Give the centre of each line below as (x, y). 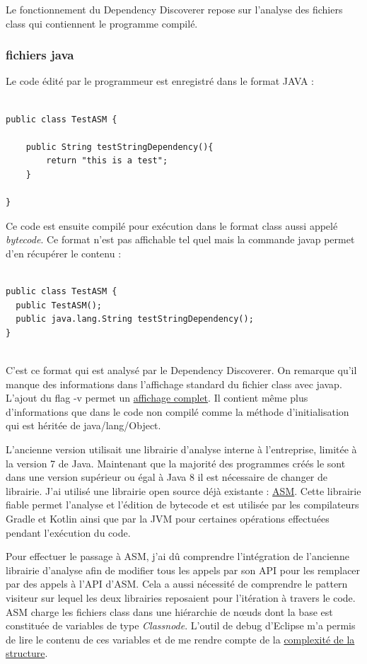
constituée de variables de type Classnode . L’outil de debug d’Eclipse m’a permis (181, 625)
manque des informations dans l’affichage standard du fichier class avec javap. (174, 384)
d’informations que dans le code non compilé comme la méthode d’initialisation (177, 411)
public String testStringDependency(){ (120, 147)
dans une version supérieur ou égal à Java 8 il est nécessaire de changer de (167, 477)
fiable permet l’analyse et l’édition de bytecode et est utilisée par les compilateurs (182, 505)
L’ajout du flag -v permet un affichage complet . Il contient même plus (157, 398)
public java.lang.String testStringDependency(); (135, 319)
